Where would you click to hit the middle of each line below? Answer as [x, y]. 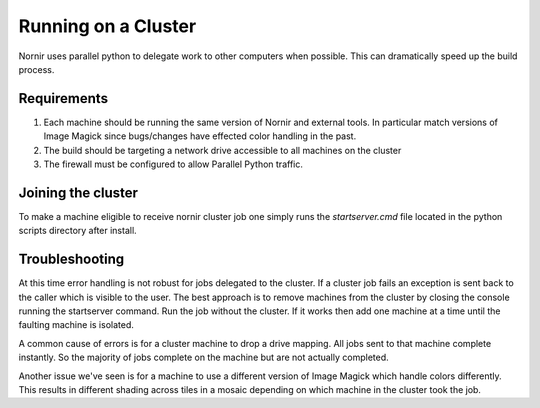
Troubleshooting [71, 259]
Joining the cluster [78, 192]
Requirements [63, 98]
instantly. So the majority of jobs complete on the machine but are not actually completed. [203, 357]
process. [36, 69]
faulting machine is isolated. [76, 325]
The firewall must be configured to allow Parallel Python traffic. [173, 164]
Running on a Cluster [107, 26]
